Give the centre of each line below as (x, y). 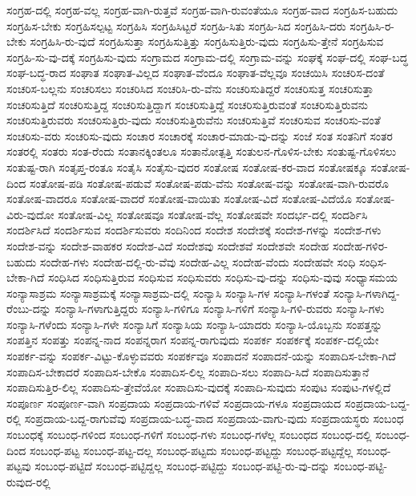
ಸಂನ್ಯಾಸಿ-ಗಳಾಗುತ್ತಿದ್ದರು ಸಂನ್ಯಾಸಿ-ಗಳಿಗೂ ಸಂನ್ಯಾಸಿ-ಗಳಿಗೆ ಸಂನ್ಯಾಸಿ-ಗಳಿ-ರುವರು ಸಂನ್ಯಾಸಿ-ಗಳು (220, 309)
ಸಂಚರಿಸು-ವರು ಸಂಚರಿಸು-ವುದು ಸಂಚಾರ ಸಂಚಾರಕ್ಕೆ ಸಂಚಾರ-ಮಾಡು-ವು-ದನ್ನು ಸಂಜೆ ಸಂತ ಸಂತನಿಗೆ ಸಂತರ (200, 135)
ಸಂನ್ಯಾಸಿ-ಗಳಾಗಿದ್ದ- (366, 293)
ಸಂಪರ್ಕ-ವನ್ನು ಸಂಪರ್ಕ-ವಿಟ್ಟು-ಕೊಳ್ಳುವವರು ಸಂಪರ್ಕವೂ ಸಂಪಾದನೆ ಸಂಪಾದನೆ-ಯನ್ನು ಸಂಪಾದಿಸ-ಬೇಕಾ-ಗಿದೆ (201, 356)
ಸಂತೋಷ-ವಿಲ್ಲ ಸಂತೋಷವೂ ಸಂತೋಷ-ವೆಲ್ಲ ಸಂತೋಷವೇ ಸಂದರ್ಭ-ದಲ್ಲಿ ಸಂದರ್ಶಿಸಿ (213, 214)
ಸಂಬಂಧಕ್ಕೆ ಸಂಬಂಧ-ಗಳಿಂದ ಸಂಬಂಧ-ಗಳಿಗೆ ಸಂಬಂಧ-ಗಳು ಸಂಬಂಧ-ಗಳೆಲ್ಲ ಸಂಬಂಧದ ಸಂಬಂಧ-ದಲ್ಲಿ (189, 435)
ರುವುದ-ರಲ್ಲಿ (28, 481)
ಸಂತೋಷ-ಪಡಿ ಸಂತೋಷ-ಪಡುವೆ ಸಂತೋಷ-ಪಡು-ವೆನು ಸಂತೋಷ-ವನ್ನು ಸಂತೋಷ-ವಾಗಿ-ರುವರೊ (209, 183)
